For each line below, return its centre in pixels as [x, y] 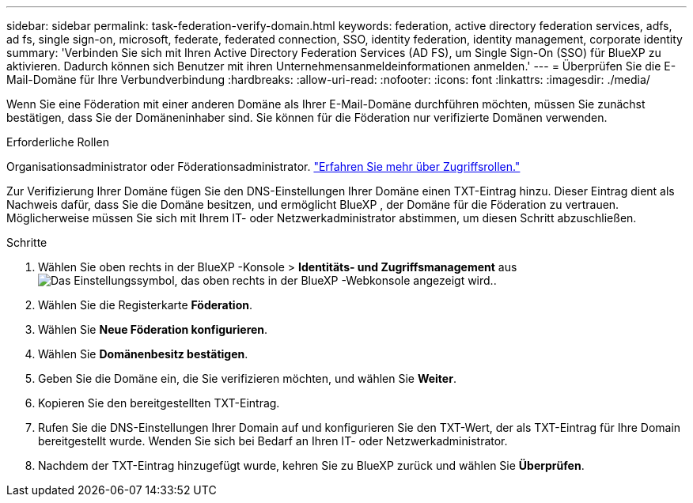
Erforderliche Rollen [58, 142]
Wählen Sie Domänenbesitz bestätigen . [143, 354]
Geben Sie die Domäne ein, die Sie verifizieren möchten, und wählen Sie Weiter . [247, 378]
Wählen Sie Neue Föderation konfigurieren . [153, 329]
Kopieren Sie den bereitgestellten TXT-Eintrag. [159, 403]
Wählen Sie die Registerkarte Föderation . [146, 305]
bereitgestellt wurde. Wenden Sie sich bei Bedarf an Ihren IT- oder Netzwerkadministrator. [273, 441]
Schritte [27, 242]
